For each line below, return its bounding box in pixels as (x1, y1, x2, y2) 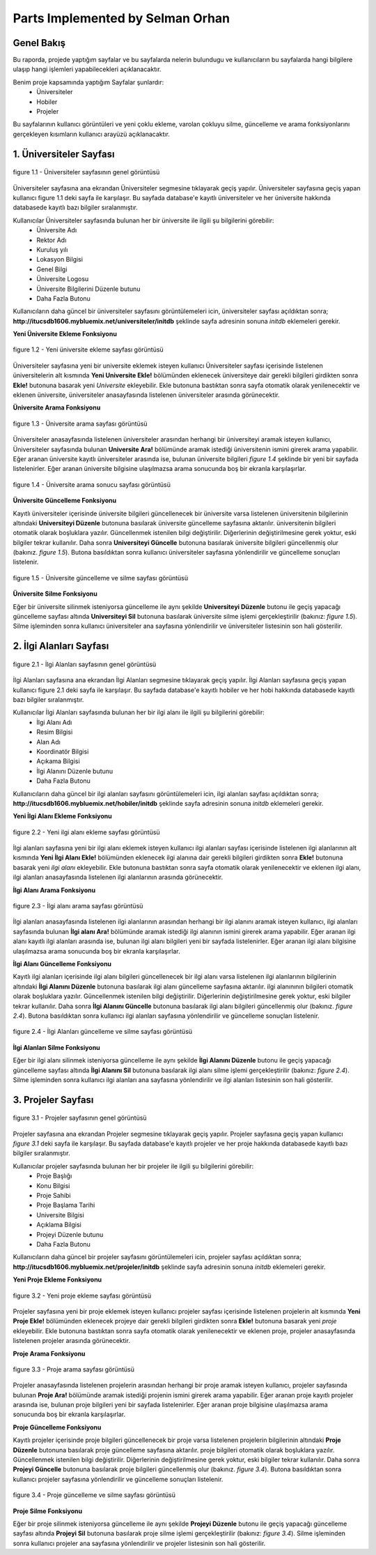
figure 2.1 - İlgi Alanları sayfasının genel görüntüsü (13, 660, 157, 668)
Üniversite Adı (36, 226, 77, 234)
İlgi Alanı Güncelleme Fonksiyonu (13, 960, 111, 968)
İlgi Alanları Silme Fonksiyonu (13, 1043, 100, 1051)
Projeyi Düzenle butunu (36, 1230, 104, 1238)
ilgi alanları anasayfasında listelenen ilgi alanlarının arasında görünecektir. (13, 873, 224, 882)
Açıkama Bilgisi (36, 757, 80, 765)
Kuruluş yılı (36, 245, 68, 254)
